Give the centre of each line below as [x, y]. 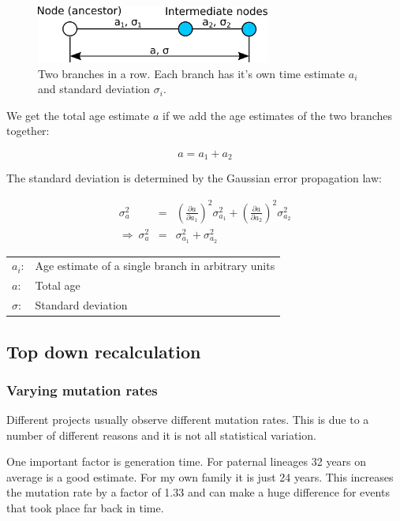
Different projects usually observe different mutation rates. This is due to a [188, 420]
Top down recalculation [104, 351]
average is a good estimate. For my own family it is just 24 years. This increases [200, 476]
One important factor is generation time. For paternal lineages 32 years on [187, 461]
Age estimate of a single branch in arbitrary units [155, 266]
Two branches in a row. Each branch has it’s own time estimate [192, 73]
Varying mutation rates [82, 390]
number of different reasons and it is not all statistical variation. [161, 435]
